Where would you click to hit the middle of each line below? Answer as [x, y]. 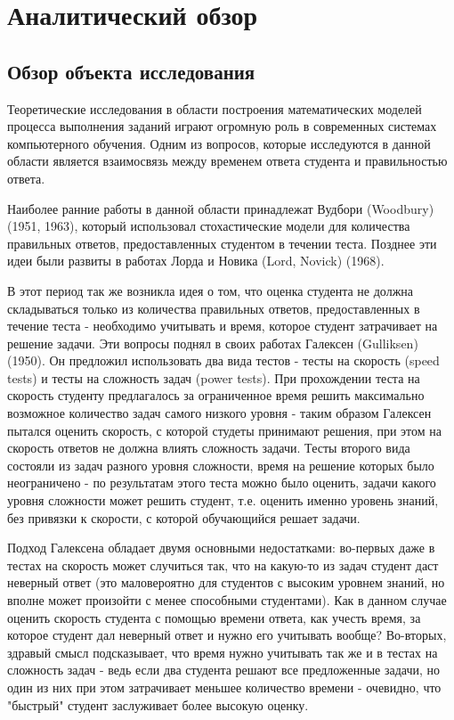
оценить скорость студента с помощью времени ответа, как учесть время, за [214, 617]
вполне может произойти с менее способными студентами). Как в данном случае [227, 600]
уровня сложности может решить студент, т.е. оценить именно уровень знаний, [223, 500]
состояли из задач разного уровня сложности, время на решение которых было [221, 465]
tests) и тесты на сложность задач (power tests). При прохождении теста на [214, 377]
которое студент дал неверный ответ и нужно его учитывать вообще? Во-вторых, [227, 635]
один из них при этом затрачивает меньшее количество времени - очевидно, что [224, 687]
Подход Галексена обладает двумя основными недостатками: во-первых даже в [221, 548]
